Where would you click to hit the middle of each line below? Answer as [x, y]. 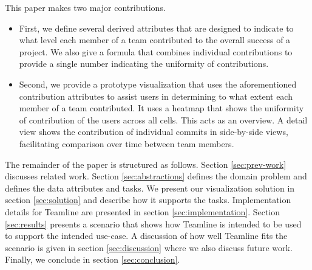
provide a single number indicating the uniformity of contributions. [144, 64]
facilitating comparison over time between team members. [127, 143]
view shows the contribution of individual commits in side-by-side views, [154, 132]
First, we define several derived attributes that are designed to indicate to [156, 28]
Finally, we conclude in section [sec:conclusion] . [93, 259]
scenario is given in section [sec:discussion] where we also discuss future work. [149, 247]
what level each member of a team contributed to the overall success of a [155, 40]
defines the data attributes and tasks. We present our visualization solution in [150, 188]
